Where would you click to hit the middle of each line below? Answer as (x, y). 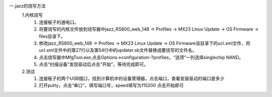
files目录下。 (52, 36)
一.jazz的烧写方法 (27, 6)
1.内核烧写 (32, 15)
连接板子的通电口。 (59, 22)
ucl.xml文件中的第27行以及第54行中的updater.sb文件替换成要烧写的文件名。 (118, 50)
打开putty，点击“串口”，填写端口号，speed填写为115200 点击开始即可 (111, 85)
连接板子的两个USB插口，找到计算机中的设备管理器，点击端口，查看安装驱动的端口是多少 (132, 78)
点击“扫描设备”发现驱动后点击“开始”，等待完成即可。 (94, 64)
